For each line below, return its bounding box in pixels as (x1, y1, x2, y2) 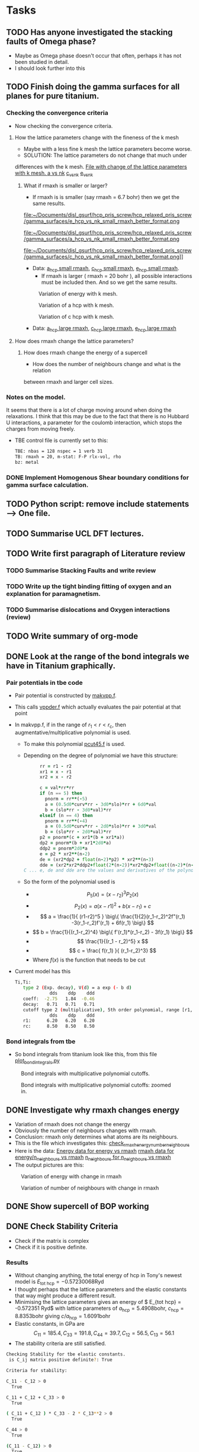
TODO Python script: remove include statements (6, 499, 190, 509)
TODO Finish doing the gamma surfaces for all (6, 82, 180, 92)
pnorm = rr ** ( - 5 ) (44, 796, 88, 802)
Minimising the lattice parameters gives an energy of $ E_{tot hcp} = (14, 1298, 182, 1305)
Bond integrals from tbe (6, 1037, 76, 1046)
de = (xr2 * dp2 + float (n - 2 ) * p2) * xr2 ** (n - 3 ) (39, 857, 154, 863)
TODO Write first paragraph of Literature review (6, 549, 185, 559)
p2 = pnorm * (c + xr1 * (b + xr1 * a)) (39, 835, 125, 841)
